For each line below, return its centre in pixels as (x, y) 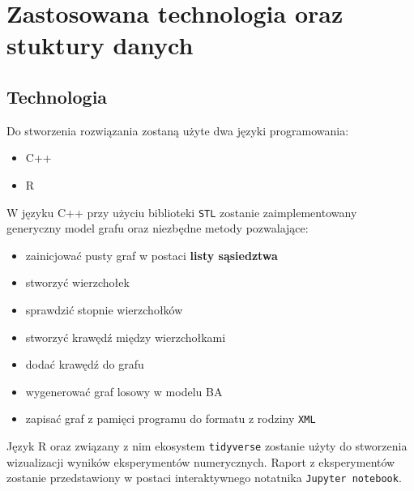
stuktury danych (100, 45)
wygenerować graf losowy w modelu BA (124, 391)
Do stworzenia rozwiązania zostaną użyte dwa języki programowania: (178, 130)
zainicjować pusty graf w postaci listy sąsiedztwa (152, 255)
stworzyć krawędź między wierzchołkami (126, 337)
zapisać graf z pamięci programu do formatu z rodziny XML (171, 418)
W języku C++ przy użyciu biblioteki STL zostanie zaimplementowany (182, 212)
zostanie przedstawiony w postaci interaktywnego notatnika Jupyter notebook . (204, 478)
